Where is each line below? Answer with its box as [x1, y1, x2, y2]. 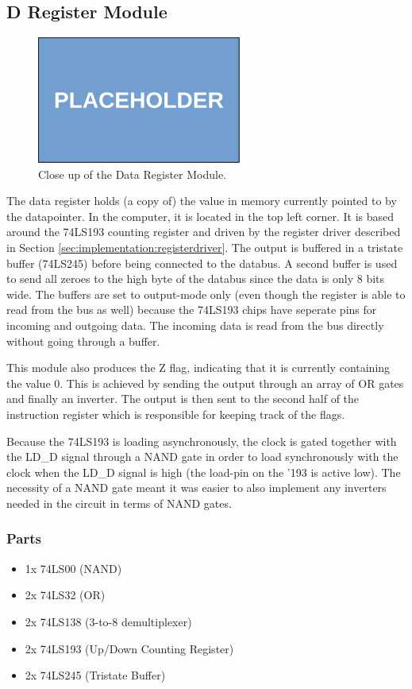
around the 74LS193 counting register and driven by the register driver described [6, 223, 401, 240]
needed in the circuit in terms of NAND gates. [6, 494, 232, 511]
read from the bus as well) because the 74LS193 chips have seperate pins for [6, 301, 377, 318]
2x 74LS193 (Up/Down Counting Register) [25, 640, 234, 656]
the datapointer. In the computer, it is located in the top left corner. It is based [6, 207, 395, 224]
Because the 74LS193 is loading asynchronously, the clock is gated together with [6, 432, 397, 449]
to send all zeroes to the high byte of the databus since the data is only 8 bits [6, 270, 385, 287]
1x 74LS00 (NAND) [25, 559, 122, 576]
